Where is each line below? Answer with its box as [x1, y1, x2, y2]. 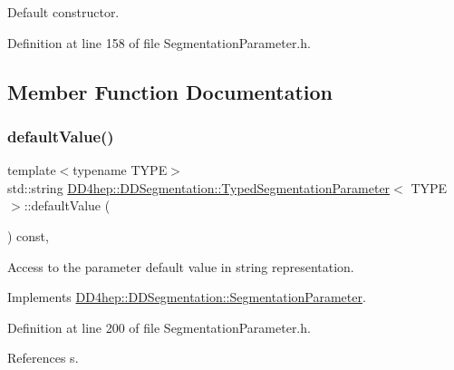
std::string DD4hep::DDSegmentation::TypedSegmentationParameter [7, 178, 391, 197]
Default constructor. [7, 3, 120, 21]
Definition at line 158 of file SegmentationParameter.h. [7, 33, 311, 52]
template [7, 161, 56, 180]
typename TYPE [72, 161, 168, 180]
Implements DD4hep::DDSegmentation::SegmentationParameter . [7, 287, 366, 307]
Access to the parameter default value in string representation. [7, 257, 354, 276]
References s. [7, 348, 79, 367]
